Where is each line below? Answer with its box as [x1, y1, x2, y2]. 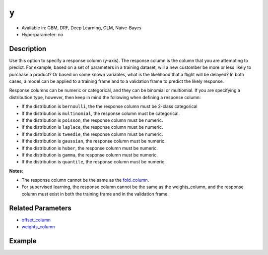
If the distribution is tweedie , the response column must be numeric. [21, 131, 163, 137]
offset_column [21, 217, 51, 223]
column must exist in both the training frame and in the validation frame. [21, 191, 169, 197]
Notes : [9, 168, 23, 174]
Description [9, 45, 47, 53]
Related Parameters [9, 204, 72, 212]
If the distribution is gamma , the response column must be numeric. [21, 152, 158, 158]
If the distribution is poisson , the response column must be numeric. [21, 117, 163, 123]
